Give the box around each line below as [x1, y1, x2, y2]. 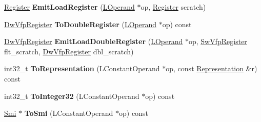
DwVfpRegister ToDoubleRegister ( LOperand [4, 18, 156, 29]
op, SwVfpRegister [188, 36, 247, 47]
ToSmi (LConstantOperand [24, 108, 113, 118]
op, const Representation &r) [166, 63, 257, 74]
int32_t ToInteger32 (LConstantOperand [4, 90, 139, 101]
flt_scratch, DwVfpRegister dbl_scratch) [4, 46, 134, 56]
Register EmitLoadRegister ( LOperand [4, 2, 135, 12]
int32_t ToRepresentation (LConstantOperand [4, 63, 160, 74]
